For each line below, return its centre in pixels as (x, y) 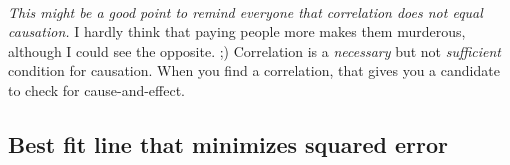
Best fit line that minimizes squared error (228, 143)
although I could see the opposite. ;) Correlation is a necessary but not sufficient (255, 50)
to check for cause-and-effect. (97, 89)
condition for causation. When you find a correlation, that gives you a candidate (254, 70)
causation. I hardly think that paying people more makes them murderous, (237, 31)
